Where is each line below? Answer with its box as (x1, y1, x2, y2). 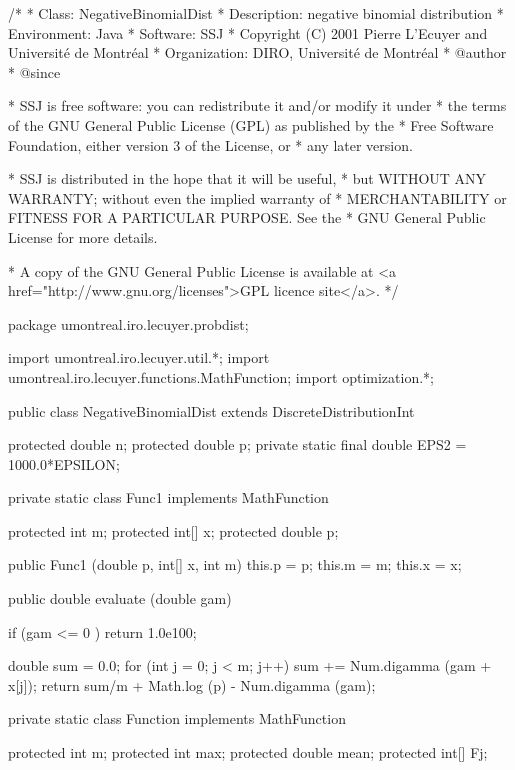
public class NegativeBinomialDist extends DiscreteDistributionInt (8, 400, 415, 421)
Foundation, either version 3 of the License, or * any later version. (8, 134, 413, 155)
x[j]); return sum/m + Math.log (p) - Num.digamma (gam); (8, 674, 376, 695)
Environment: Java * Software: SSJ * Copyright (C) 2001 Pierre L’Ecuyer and (8, 22, 488, 43)
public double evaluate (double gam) (8, 588, 232, 609)
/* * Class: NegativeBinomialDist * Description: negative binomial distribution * (8, 3, 504, 23)
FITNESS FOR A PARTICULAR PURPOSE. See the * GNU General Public (8, 207, 486, 228)
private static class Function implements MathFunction (8, 708, 346, 729)
